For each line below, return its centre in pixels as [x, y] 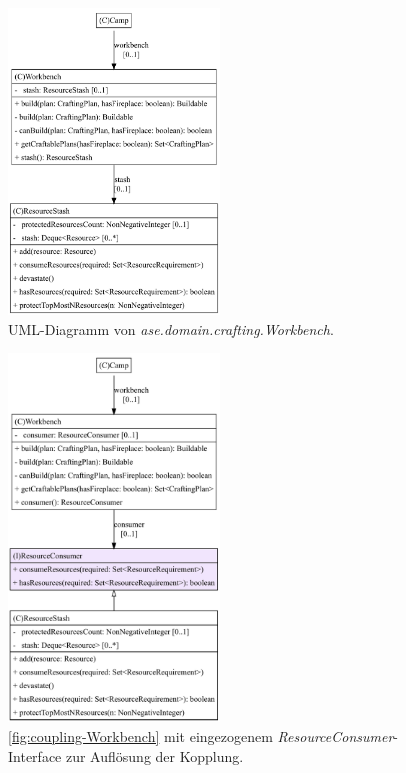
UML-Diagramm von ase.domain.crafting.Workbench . [171, 328]
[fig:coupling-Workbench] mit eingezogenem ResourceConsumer [201, 736]
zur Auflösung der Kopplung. [154, 755]
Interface [35, 755]
